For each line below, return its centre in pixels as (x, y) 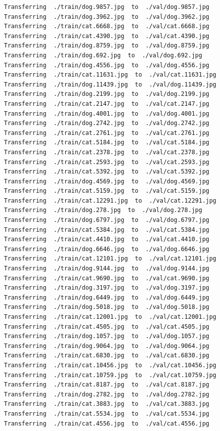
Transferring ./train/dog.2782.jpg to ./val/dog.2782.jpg (107, 394)
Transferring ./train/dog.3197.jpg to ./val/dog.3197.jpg (107, 288)
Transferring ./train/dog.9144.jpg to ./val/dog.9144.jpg (107, 269)
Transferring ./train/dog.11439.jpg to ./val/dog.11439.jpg (110, 84)
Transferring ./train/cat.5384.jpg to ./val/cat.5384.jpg (107, 230)
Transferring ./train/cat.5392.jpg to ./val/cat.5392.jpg (107, 172)
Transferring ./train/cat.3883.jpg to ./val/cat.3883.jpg (107, 404)
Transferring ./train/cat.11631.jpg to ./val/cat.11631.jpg (110, 75)
